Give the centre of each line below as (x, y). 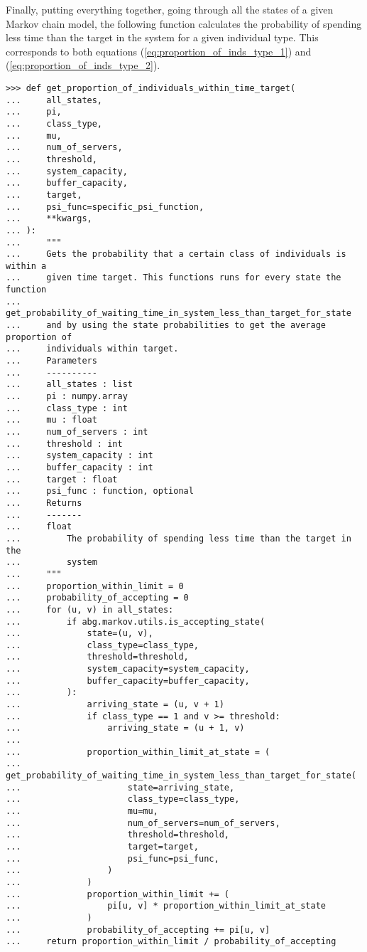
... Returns (44, 503)
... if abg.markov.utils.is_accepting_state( (136, 622)
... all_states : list (69, 385)
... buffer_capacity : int (80, 467)
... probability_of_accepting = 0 (97, 598)
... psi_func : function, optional (100, 491)
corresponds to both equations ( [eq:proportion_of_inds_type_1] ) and (159, 51)
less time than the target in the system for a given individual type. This (162, 37)
